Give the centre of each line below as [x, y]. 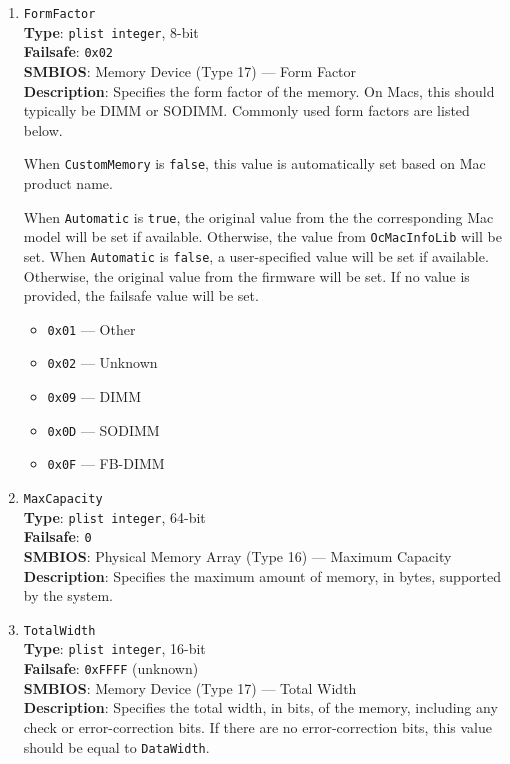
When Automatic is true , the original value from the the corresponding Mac [258, 216]
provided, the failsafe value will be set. [141, 295]
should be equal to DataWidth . [116, 746]
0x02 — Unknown [102, 362]
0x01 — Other [91, 328]
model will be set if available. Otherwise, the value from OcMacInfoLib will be [262, 236]
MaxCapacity [63, 499]
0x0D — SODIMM [103, 429]
